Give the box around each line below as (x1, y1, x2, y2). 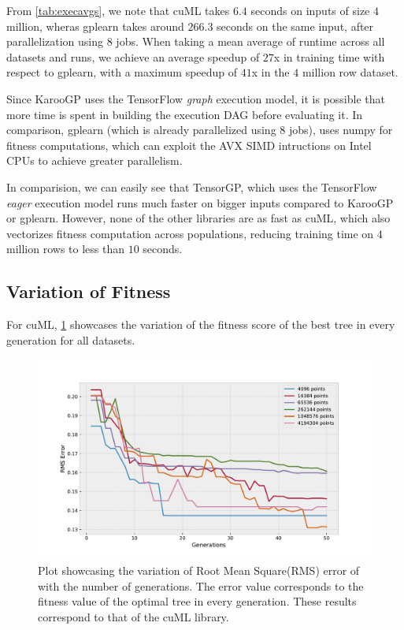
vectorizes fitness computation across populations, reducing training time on (6, 225, 374, 241)
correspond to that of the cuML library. (38, 608, 229, 624)
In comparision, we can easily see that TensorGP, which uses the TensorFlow (6, 178, 377, 195)
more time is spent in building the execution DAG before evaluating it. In (6, 106, 363, 122)
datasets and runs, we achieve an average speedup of (6, 48, 260, 65)
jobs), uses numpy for (288, 121, 393, 138)
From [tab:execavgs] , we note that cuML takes (6, 2, 230, 18)
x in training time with (273, 48, 385, 65)
